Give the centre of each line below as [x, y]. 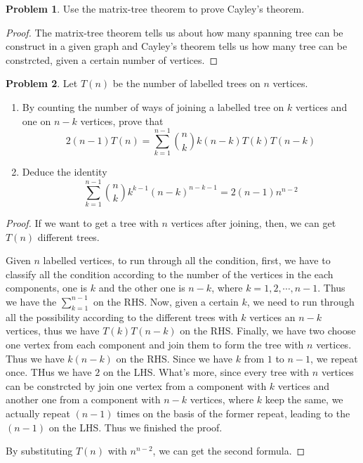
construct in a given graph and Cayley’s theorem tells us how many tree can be [177, 46]
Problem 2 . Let [42, 83]
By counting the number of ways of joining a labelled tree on [153, 106]
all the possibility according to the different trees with [122, 317]
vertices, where [222, 399]
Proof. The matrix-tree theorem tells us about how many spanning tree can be [174, 32]
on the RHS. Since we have [174, 358]
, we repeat [334, 358]
